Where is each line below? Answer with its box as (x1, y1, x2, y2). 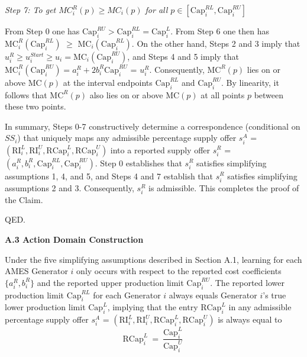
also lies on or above (89, 88, 163, 101)
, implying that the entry (107, 301, 198, 313)
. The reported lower (210, 276, 285, 288)
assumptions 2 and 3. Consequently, (5, 181, 134, 194)
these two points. (5, 100, 66, 112)
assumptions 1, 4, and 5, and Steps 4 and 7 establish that (5, 169, 214, 182)
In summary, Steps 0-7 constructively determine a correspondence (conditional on (5, 120, 300, 132)
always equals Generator (169, 288, 257, 301)
